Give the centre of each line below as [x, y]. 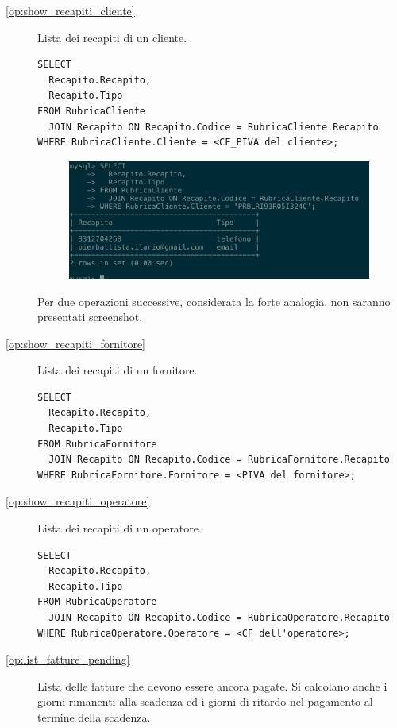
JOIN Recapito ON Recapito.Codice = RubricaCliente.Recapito [214, 127]
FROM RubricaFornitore [97, 444]
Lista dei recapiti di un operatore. [119, 528]
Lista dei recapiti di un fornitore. [118, 370]
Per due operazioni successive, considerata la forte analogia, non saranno [214, 301]
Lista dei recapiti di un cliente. [112, 37]
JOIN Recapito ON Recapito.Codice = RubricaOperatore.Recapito [219, 618]
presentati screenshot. [90, 317]
